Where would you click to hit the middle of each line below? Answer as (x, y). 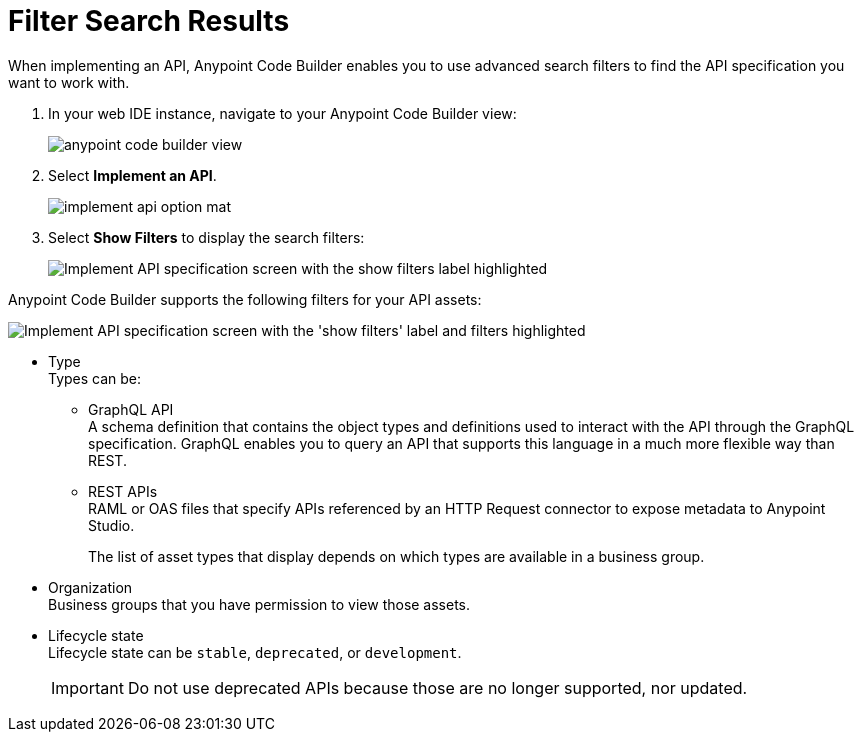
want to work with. (69, 82)
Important (87, 687)
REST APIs (123, 491)
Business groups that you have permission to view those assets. (259, 604)
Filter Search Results (149, 21)
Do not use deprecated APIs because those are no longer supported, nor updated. (437, 687)
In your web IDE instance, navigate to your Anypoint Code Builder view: (282, 113)
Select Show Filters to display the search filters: (206, 237)
